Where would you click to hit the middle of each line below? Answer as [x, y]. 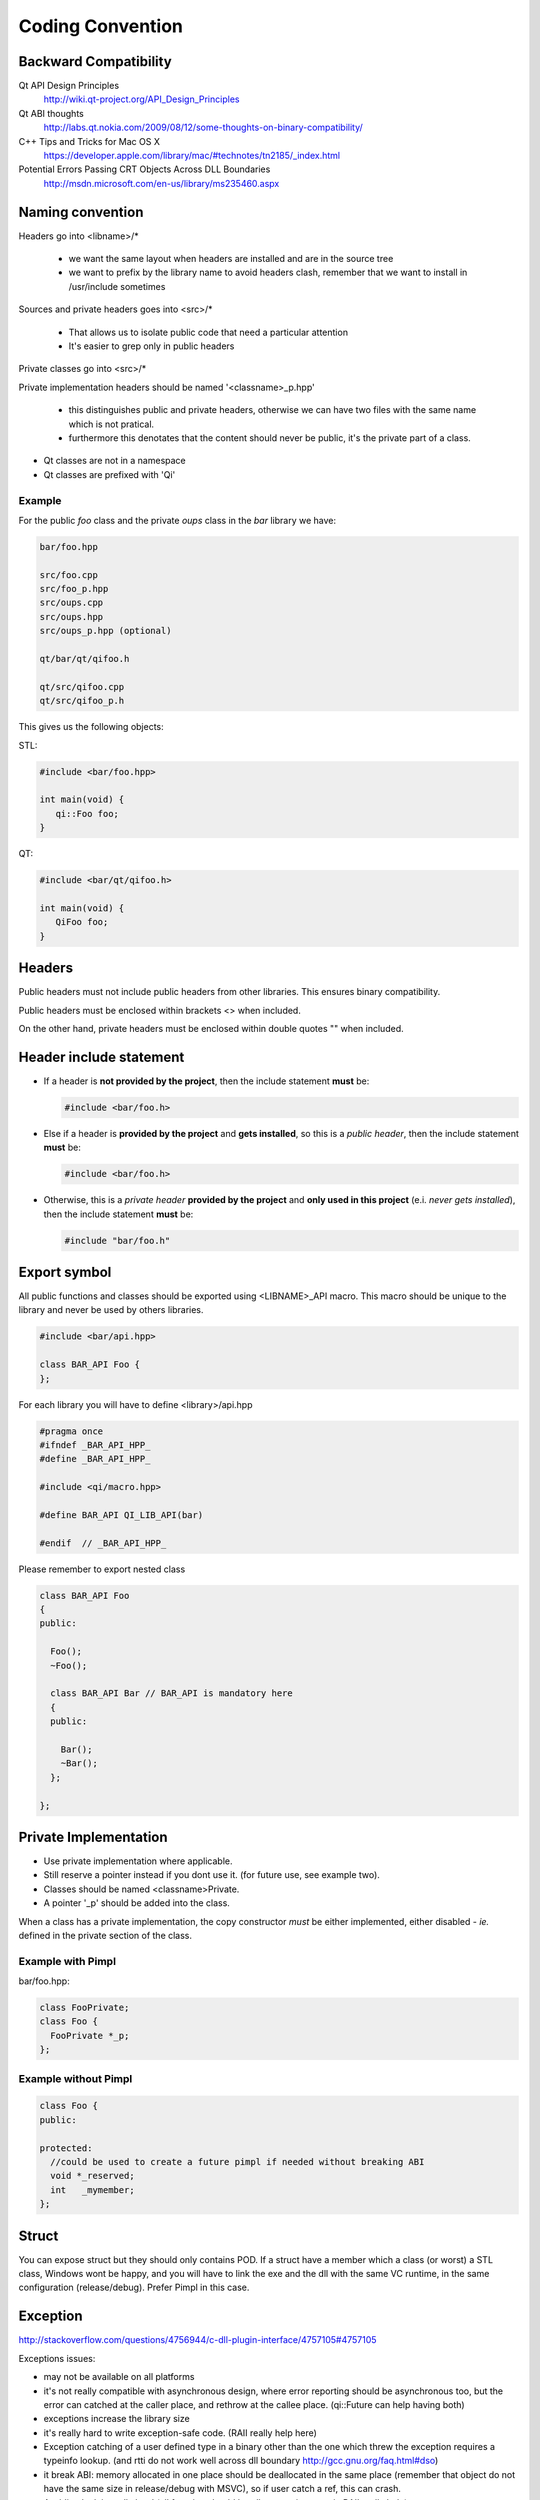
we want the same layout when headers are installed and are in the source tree [231, 259]
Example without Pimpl [75, 2078]
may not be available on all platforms [119, 2377]
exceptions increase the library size [116, 2419]
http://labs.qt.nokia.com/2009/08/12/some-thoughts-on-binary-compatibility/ [203, 127]
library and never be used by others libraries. [111, 1310]
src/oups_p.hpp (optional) [105, 631]
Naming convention [81, 211]
